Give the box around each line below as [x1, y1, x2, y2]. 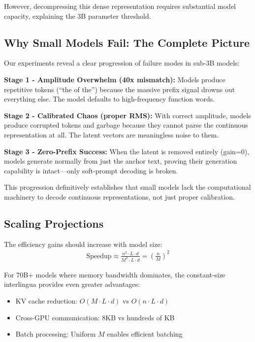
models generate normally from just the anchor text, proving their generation [4, 156, 237, 166]
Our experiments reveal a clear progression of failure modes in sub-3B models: [4, 58, 240, 68]
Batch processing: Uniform [15, 329, 96, 339]
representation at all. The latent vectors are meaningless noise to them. [4, 129, 219, 139]
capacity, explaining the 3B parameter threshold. [4, 10, 151, 21]
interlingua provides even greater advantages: [4, 279, 140, 289]
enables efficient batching [107, 329, 183, 339]
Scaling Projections [4, 215, 104, 231]
